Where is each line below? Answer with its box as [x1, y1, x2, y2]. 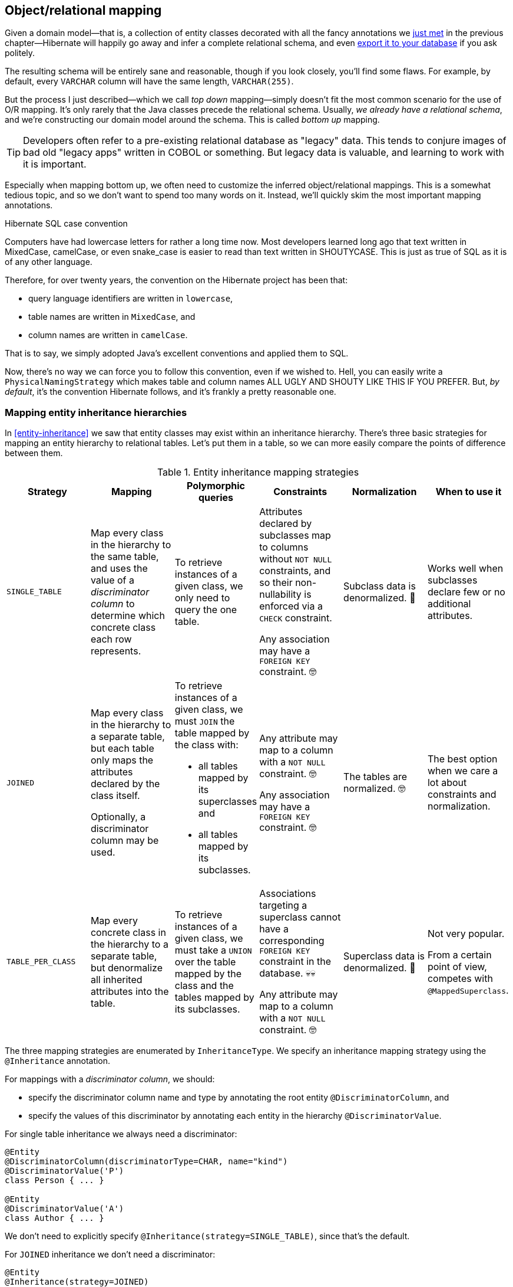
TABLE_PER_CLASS [6, 957, 76, 967]
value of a [90, 574, 134, 586]
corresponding [259, 935, 325, 947]
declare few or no [427, 585, 505, 598]
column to [90, 597, 135, 610]
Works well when [427, 562, 504, 574]
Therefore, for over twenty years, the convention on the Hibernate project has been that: [5, 275, 348, 286]
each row [90, 633, 132, 645]
